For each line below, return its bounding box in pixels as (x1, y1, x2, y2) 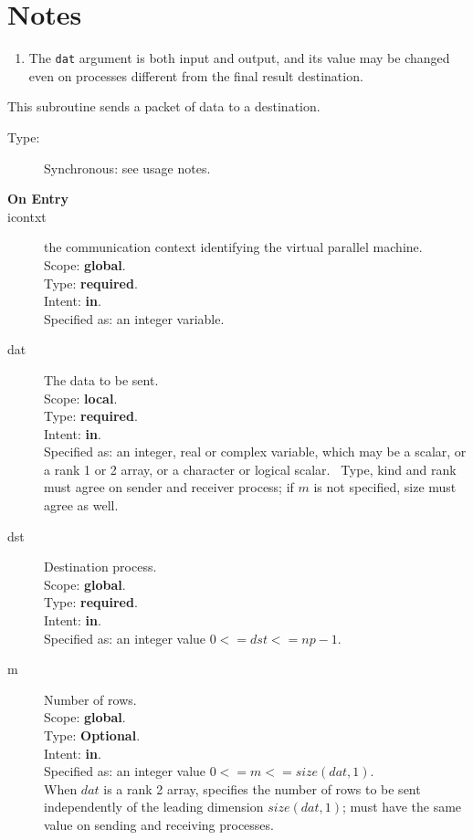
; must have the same (342, 797, 462, 816)
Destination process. (44, 557, 157, 576)
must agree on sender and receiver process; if (44, 478, 294, 497)
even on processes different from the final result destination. (28, 66, 363, 85)
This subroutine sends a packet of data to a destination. (7, 97, 321, 116)
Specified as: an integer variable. (44, 309, 225, 328)
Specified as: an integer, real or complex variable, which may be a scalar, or (44, 442, 467, 461)
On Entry (7, 189, 68, 208)
